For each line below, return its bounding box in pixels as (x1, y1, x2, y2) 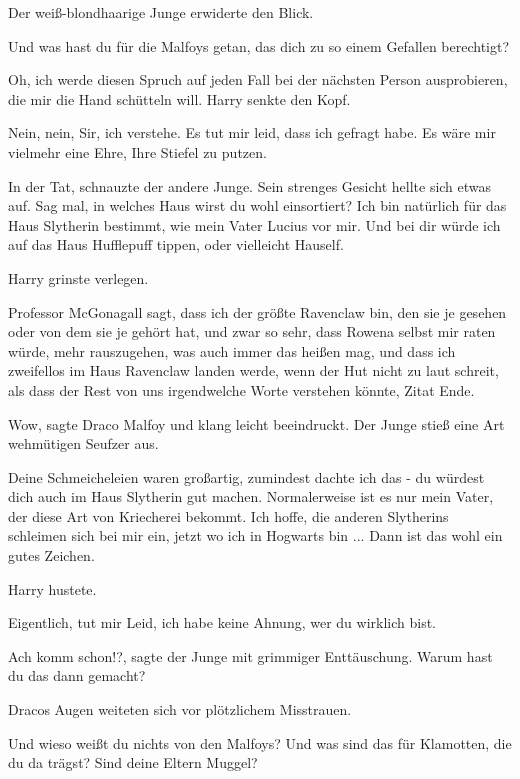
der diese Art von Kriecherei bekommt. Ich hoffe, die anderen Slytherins (8, 505, 449, 526)
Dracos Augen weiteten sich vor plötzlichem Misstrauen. (8, 699, 352, 720)
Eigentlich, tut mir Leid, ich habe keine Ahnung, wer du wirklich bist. (8, 612, 437, 633)
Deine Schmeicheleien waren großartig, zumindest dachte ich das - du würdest (8, 466, 485, 487)
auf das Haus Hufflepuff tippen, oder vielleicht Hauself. (8, 234, 344, 255)
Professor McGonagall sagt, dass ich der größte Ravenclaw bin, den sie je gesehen (8, 301, 507, 322)
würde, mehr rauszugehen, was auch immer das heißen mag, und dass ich (8, 340, 456, 361)
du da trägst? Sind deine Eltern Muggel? (8, 752, 258, 773)
